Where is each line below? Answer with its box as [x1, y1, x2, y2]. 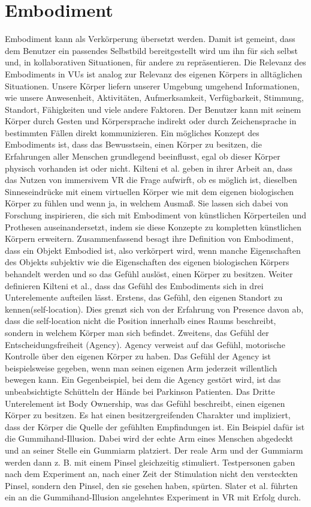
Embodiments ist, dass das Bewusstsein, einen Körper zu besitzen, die [5, 138, 262, 151]
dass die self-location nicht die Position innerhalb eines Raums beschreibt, [5, 314, 276, 327]
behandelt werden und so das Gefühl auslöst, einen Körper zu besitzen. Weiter [5, 268, 293, 280]
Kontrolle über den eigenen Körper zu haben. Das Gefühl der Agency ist [5, 350, 271, 362]
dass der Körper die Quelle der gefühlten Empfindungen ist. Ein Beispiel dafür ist [5, 420, 305, 433]
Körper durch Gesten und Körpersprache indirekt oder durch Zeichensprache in [5, 115, 297, 127]
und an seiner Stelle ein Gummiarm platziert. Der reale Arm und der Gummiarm [5, 443, 303, 456]
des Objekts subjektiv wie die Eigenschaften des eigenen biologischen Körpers [5, 256, 289, 268]
